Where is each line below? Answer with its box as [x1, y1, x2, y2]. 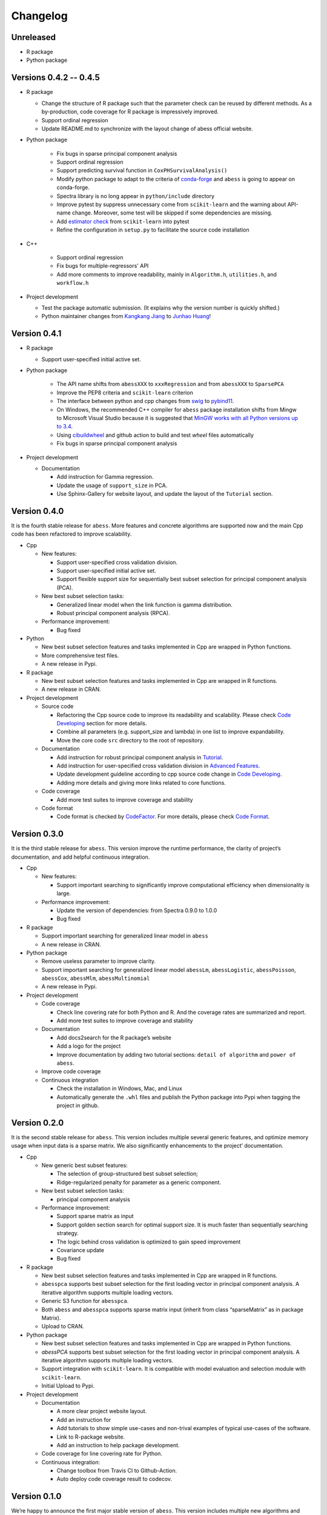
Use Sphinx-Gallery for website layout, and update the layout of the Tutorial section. [56, 490, 273, 498]
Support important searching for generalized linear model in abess [41, 932, 208, 939]
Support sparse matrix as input [56, 1213, 134, 1220]
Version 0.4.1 [11, 328, 62, 339]
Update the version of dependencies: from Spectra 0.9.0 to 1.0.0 [56, 907, 217, 914]
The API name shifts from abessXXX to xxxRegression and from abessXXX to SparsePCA [56, 381, 284, 388]
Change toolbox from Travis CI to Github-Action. [56, 1467, 177, 1474]
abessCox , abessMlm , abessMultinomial [41, 974, 150, 982]
